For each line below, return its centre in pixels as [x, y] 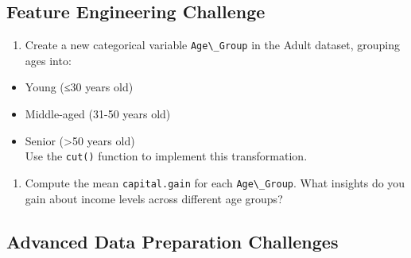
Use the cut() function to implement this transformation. [166, 156]
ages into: [48, 60]
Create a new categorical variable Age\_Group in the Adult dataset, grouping [213, 45]
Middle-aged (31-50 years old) [98, 114]
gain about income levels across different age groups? [154, 198]
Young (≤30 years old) [79, 87]
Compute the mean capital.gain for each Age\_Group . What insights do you [215, 182]
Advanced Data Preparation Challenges [173, 241]
